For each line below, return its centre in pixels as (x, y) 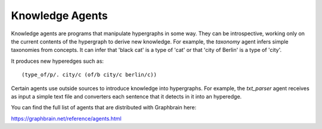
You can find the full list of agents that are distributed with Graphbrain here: (104, 107)
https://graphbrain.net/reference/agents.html (66, 118)
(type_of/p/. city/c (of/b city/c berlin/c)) (89, 75)
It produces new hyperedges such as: (58, 61)
